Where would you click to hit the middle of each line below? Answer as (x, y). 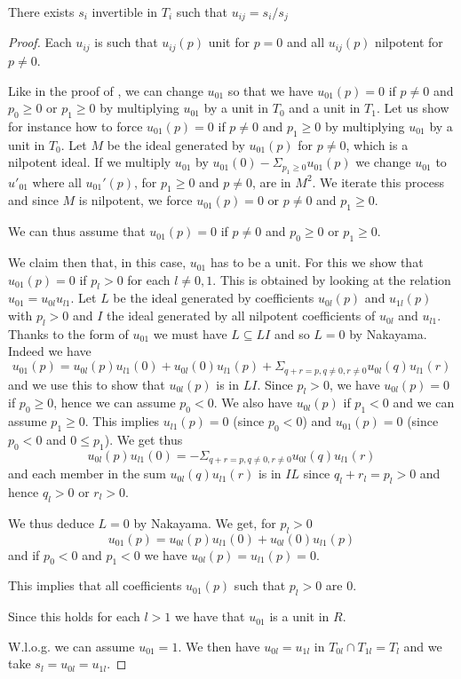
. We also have (253, 403)
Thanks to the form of (68, 333)
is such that (126, 42)
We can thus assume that (77, 231)
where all (57, 182)
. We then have (219, 646)
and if (24, 554)
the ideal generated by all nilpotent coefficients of (241, 316)
